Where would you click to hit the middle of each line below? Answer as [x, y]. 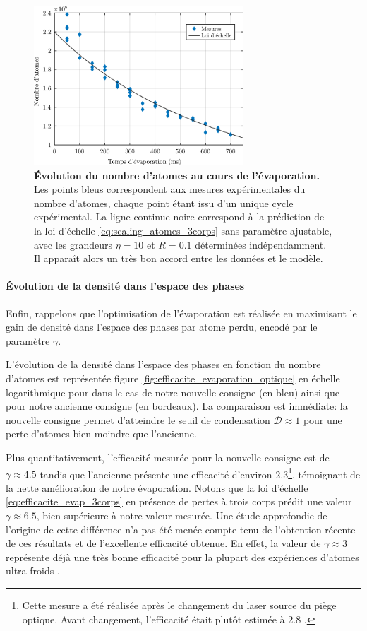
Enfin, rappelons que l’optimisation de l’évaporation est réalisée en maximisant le [181, 313]
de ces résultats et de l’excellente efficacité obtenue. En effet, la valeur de [163, 543]
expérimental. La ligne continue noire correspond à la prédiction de [179, 217]
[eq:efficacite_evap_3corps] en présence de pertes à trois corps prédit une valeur [179, 501]
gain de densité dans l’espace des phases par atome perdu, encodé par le [162, 327]
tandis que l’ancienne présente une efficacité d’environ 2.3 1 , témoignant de [200, 473]
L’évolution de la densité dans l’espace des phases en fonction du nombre [163, 364]
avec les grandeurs [73, 244]
